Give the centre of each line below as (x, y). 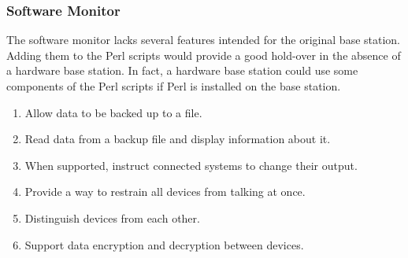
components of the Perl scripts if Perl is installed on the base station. (174, 86)
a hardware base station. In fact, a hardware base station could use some (182, 70)
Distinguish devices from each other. (112, 217)
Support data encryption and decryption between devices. (164, 244)
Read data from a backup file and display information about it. (178, 139)
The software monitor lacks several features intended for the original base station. (204, 40)
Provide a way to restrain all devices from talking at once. (165, 192)
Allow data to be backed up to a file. (113, 112)
